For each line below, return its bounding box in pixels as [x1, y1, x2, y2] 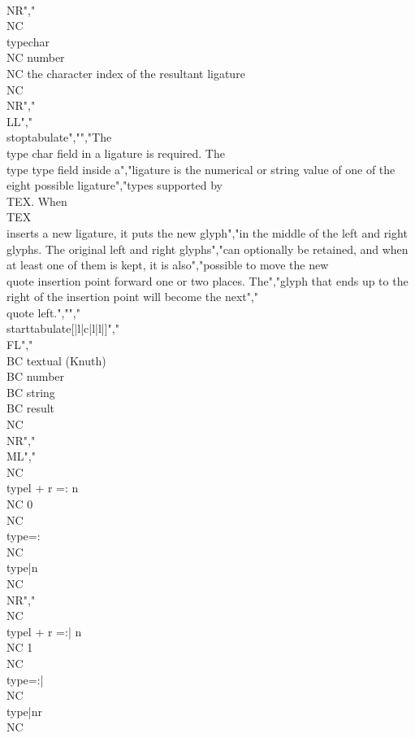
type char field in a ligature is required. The [6, 144, 225, 161]
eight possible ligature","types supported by [6, 177, 223, 194]
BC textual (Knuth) [6, 352, 106, 369]
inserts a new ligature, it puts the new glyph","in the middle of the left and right [6, 224, 408, 241]
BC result [6, 400, 55, 417]
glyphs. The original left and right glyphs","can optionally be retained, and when [6, 240, 409, 257]
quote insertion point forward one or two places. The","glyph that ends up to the [6, 272, 409, 289]
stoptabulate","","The [6, 129, 112, 146]
